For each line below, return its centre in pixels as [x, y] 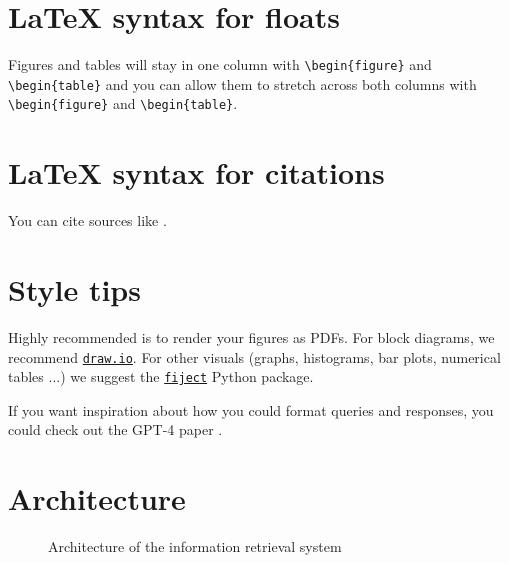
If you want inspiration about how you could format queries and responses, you [251, 409]
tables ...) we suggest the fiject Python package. [161, 376]
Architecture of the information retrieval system [195, 546]
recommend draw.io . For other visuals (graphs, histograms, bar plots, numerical [254, 356]
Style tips [74, 289]
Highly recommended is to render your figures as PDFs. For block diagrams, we [251, 336]
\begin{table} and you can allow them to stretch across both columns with [242, 83]
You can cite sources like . [87, 220]
